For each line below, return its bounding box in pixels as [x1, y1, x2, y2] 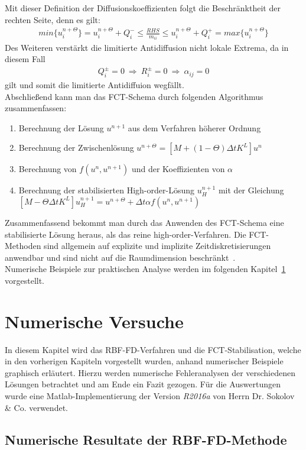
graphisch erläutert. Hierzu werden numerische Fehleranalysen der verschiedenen [5, 366, 296, 378]
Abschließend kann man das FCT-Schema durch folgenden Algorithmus [5, 90, 263, 102]
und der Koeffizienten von [131, 163, 225, 175]
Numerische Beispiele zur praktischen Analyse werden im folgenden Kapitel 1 [5, 263, 286, 275]
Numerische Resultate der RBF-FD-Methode [5, 430, 287, 448]
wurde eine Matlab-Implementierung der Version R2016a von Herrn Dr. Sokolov [5, 390, 295, 402]
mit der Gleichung [218, 184, 284, 196]
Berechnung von [18, 163, 77, 175]
